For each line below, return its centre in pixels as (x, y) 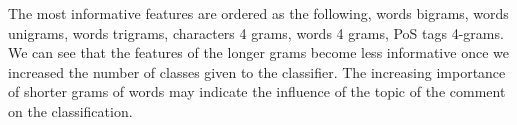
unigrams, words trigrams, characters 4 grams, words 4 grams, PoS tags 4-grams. (256, 32)
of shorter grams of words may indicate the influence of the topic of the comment (257, 91)
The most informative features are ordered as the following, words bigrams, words (258, 13)
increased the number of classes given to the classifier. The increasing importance (257, 71)
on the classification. (70, 110)
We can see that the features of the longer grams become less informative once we (258, 52)
